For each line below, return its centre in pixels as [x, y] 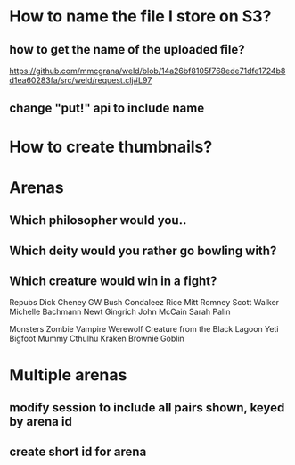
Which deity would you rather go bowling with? [143, 250]
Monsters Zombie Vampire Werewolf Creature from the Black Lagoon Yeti [144, 329]
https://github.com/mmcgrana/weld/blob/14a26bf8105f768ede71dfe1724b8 [147, 71]
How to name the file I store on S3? [140, 17]
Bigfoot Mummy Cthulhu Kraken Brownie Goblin [97, 339]
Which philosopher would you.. [98, 220]
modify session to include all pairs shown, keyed [147, 407]
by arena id [41, 421]
